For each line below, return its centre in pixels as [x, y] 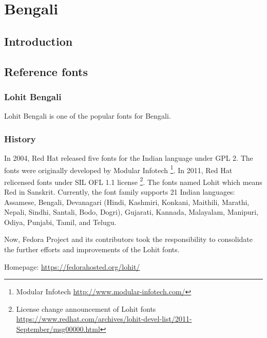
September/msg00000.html [58, 329]
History [20, 138]
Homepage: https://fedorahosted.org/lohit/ [72, 266]
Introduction [39, 41]
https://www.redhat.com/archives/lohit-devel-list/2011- [104, 319]
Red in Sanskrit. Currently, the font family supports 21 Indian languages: [120, 192]
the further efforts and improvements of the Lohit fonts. [92, 249]
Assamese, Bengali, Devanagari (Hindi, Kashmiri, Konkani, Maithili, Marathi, [127, 202]
